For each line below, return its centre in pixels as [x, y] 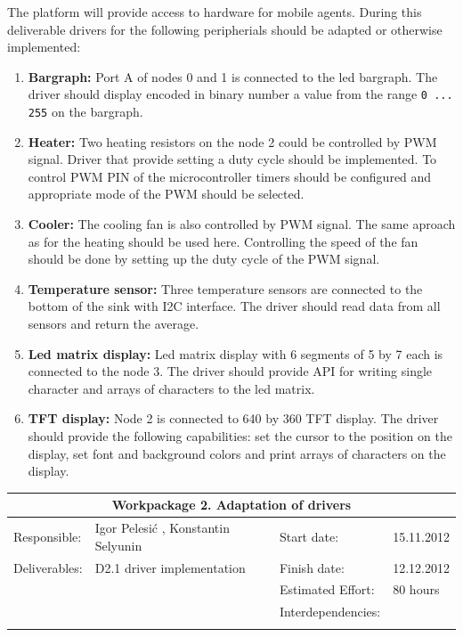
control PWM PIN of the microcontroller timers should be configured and [230, 176]
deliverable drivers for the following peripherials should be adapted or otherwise [225, 29]
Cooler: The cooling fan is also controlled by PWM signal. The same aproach [242, 224]
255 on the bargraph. [85, 112]
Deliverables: [48, 567]
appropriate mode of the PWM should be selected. [166, 194]
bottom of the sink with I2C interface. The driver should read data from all [234, 306]
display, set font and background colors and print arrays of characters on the [237, 453]
